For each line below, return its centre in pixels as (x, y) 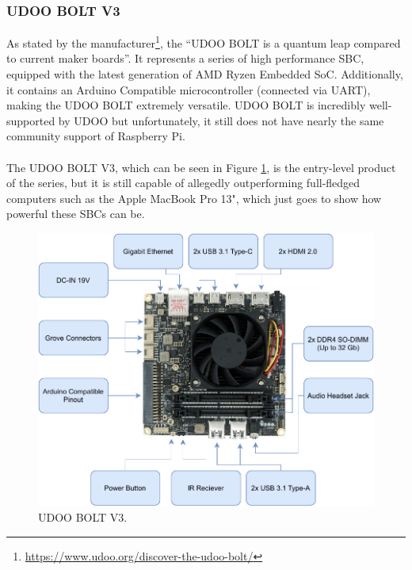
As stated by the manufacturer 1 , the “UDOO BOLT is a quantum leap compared (204, 42)
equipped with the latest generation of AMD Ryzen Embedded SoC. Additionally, (205, 74)
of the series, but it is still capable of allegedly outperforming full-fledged (183, 183)
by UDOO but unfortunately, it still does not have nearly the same (221, 120)
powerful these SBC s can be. (76, 214)
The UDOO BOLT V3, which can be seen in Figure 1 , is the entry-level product (201, 167)
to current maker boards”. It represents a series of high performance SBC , (185, 58)
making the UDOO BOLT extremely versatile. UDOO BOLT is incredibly (186, 105)
